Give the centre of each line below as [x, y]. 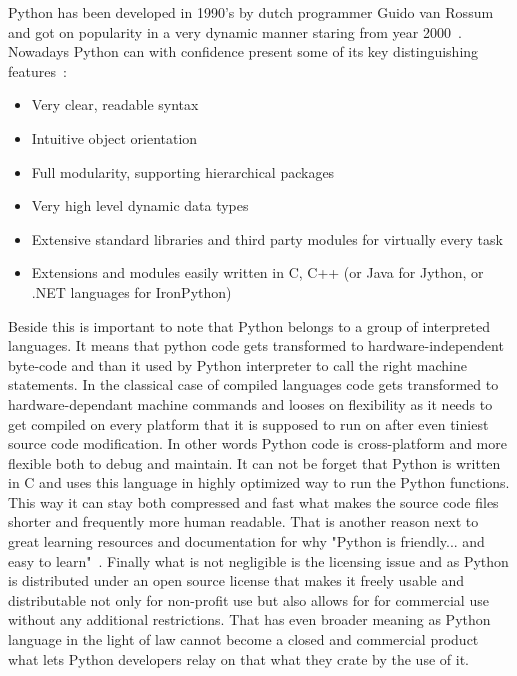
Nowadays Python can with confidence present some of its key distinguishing [243, 51]
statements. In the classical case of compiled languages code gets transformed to [253, 384]
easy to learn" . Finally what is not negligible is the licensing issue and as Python [258, 560]
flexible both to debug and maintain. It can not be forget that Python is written [254, 462]
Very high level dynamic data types [140, 205]
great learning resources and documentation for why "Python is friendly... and [246, 541]
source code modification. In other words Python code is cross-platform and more [257, 443]
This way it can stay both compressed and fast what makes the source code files [253, 501]
